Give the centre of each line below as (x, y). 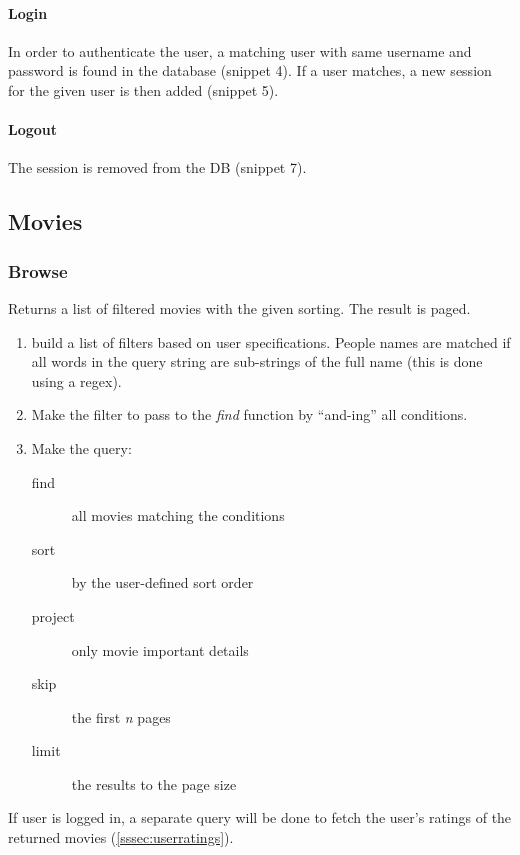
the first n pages (121, 716)
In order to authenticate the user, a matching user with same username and (240, 50)
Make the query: (81, 447)
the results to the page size (154, 783)
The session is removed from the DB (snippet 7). (157, 167)
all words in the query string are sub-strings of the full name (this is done (257, 361)
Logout (33, 129)
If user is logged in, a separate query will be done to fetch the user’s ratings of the (260, 817)
